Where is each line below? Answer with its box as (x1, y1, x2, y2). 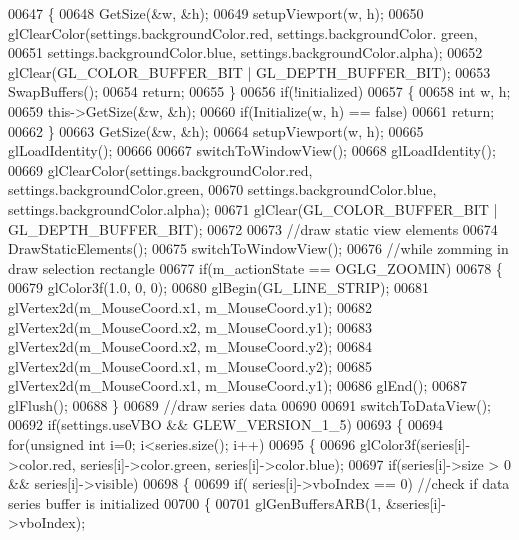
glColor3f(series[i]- (359, 434, 471, 455)
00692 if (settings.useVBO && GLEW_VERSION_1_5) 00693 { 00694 (8, 414, 443, 435)
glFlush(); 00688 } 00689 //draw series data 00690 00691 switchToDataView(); (8, 394, 491, 415)
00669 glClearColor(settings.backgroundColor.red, (8, 159, 313, 180)
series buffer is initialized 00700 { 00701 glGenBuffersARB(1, (8, 492, 382, 513)
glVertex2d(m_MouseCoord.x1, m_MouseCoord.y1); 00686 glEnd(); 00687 (8, 375, 468, 396)
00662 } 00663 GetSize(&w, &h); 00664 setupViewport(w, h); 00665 (8, 120, 424, 141)
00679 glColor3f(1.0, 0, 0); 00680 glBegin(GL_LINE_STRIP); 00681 (8, 277, 429, 298)
